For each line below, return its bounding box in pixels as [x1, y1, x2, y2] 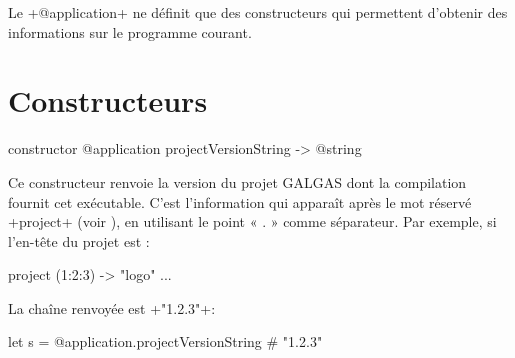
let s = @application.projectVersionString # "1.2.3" [8, 331, 323, 352]
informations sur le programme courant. [8, 21, 252, 42]
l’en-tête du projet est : [8, 230, 150, 251]
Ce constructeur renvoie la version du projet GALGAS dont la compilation [8, 171, 467, 192]
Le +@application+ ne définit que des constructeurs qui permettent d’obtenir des [8, 2, 508, 22]
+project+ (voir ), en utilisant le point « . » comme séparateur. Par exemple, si [8, 211, 497, 232]
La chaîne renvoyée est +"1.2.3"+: [8, 297, 216, 318]
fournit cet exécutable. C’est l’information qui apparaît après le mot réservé [8, 191, 472, 212]
